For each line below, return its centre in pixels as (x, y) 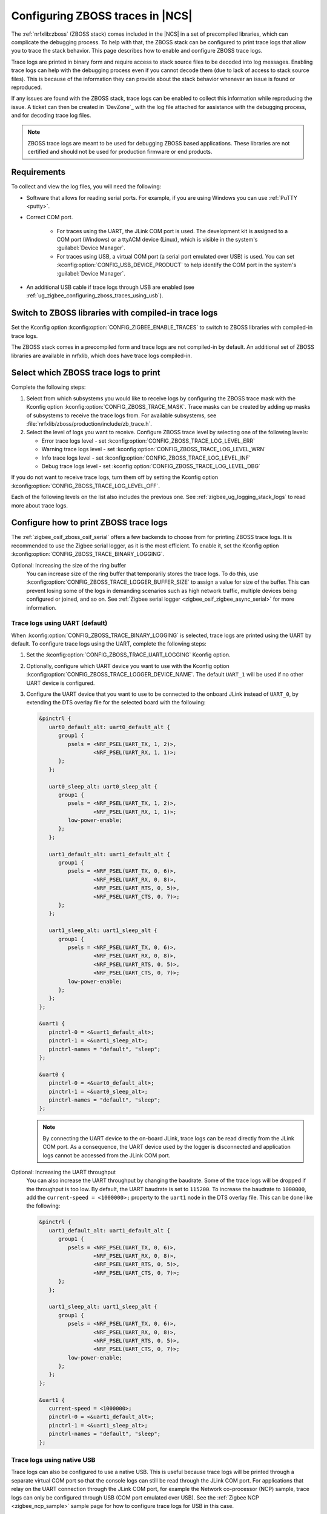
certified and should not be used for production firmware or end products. (120, 152)
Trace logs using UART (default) (59, 623)
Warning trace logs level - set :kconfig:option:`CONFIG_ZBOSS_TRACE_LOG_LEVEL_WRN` (154, 449)
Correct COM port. (50, 217)
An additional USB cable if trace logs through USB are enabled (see (111, 287)
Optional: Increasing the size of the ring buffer (69, 565)
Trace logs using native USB (53, 1459)
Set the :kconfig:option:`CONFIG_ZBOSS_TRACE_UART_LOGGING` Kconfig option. (128, 655)
